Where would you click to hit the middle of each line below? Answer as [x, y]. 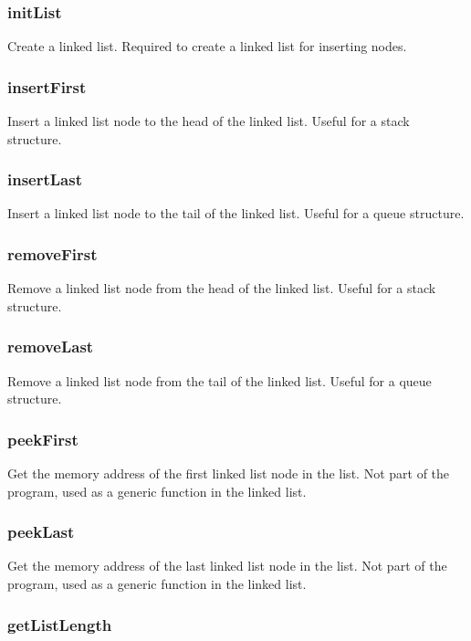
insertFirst [47, 86]
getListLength [60, 624]
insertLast [45, 179]
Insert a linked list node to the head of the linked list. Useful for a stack [209, 121]
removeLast [51, 347]
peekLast [41, 532]
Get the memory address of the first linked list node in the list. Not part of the [229, 473]
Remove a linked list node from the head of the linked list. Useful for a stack [222, 288]
